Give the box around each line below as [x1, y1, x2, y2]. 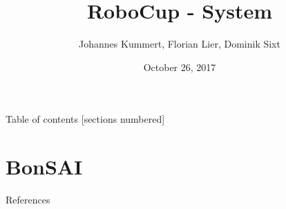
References [6, 192, 50, 207]
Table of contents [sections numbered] [6, 112, 165, 126]
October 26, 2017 [143, 59, 216, 74]
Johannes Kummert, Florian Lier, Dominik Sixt [79, 37, 280, 51]
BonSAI [6, 152, 83, 181]
